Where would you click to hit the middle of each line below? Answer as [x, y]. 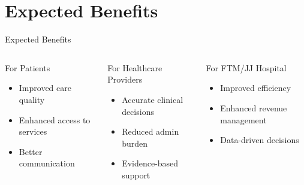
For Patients [28, 67]
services [33, 131]
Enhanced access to [55, 119]
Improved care [45, 88]
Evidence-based [150, 163]
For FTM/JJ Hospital [246, 67]
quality [32, 99]
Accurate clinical [153, 99]
